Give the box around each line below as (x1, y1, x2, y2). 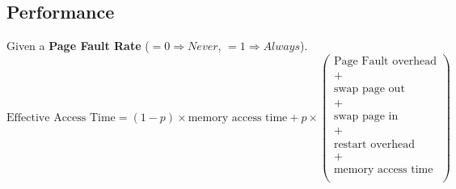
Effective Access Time (6, 111, 116, 124)
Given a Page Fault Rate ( (6, 37, 150, 54)
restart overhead (333, 139, 416, 151)
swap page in (333, 110, 399, 122)
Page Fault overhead (333, 55, 437, 67)
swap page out (333, 82, 405, 94)
